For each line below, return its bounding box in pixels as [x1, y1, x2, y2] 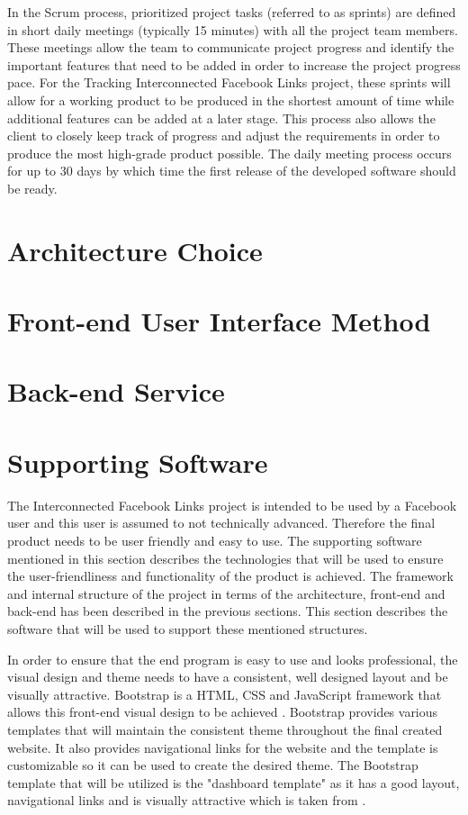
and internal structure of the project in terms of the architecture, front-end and [7, 584, 445, 602]
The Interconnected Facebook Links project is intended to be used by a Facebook [7, 495, 457, 514]
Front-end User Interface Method [7, 303, 431, 340]
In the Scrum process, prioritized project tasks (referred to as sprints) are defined [7, 3, 456, 21]
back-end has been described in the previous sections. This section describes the [7, 602, 448, 620]
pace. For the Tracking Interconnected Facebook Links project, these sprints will [7, 73, 451, 92]
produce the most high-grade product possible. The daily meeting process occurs [7, 143, 452, 162]
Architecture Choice [7, 231, 263, 268]
